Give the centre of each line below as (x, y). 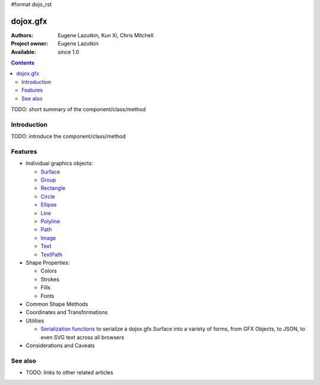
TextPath (51, 254)
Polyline (50, 221)
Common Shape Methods (57, 304)
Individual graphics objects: (59, 163)
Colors (49, 271)
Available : (24, 52)
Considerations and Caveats (60, 345)
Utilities (35, 321)
